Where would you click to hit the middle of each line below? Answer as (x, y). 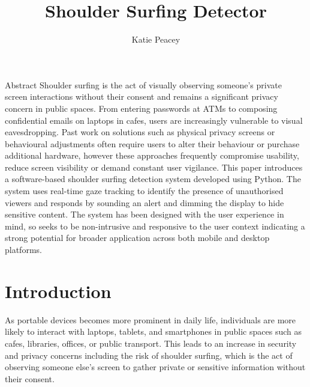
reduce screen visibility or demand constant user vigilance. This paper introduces (154, 167)
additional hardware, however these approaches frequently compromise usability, (152, 155)
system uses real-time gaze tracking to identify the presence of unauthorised (144, 191)
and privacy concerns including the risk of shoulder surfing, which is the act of (149, 355)
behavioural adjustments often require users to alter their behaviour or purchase (152, 143)
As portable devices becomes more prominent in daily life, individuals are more (151, 319)
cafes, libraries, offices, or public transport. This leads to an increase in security (151, 343)
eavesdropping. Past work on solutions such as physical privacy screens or (140, 132)
